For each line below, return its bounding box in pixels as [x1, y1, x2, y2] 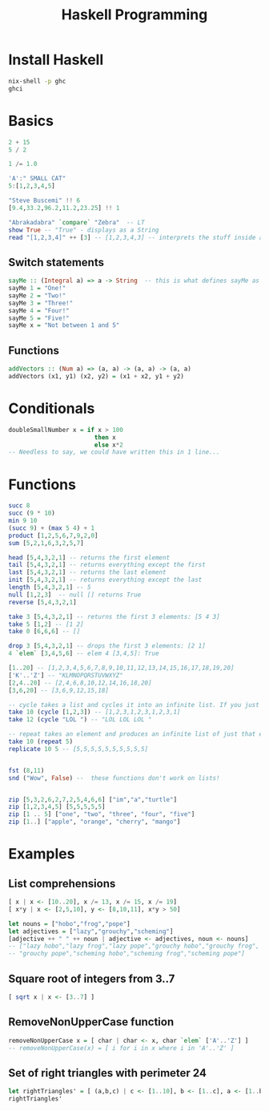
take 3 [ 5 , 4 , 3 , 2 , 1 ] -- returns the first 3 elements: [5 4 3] [8, 612, 220, 620]
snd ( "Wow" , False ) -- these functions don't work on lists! [8, 774, 220, 782]
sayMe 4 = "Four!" [8, 306, 70, 314]
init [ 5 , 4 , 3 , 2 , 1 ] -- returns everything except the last [8, 576, 203, 584]
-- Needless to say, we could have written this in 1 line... [8, 448, 220, 456]
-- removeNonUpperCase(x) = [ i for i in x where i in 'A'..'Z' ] [8, 1044, 235, 1052]
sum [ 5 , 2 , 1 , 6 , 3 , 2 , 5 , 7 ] [8, 539, 84, 547]
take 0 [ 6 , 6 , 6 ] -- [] [8, 628, 81, 636]
